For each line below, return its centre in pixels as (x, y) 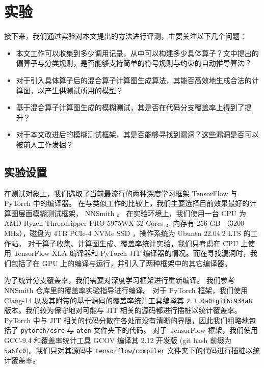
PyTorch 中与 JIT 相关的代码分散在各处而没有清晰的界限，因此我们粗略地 (127, 320)
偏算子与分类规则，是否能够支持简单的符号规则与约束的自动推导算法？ (134, 63)
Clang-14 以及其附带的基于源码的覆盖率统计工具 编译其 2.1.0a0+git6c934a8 (128, 300)
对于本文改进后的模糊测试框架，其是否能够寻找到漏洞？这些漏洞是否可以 (137, 134)
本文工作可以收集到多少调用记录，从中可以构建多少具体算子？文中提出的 (137, 53)
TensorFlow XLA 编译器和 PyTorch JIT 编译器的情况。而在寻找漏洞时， (132, 253)
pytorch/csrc (43, 331)
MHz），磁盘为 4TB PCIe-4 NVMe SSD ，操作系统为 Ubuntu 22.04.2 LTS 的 (127, 233)
